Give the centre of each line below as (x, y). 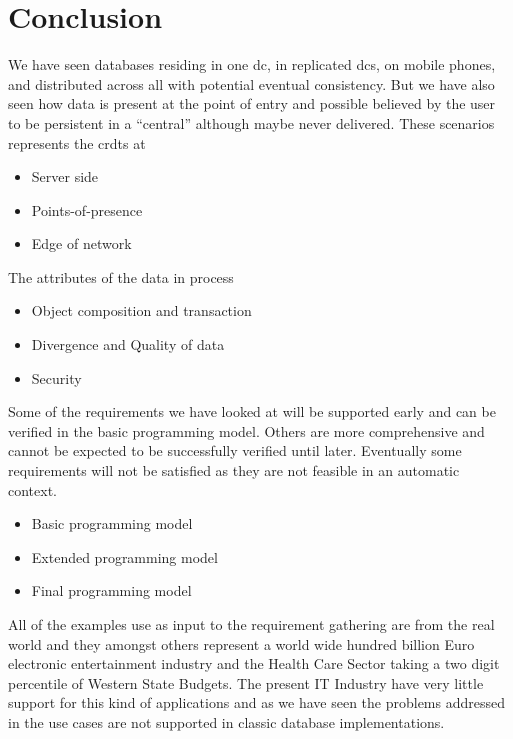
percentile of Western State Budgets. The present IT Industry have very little (246, 682)
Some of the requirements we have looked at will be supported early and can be (252, 411)
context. (32, 489)
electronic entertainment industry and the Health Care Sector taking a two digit (254, 663)
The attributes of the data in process (121, 276)
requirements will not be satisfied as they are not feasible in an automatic (234, 470)
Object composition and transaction (141, 310)
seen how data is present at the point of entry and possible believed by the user (252, 103)
